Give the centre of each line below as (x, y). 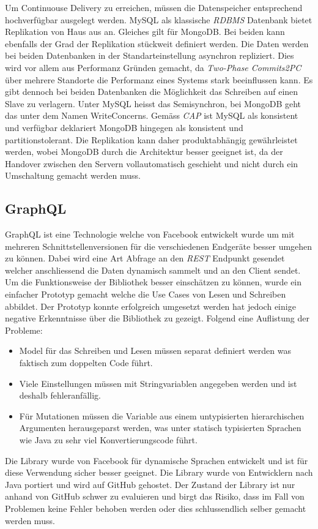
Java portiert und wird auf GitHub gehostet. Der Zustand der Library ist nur (150, 484)
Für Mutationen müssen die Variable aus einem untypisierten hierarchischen (162, 415)
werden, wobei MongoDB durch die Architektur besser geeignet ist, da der (144, 152)
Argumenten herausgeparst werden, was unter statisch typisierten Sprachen (160, 428)
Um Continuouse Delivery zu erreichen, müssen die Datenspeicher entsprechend (154, 7)
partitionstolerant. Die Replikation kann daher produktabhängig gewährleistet (151, 139)
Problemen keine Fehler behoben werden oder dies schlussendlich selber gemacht (156, 508)
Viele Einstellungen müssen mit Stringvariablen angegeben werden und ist (158, 383)
